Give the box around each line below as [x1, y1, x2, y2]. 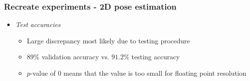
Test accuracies [15, 19, 61, 29]
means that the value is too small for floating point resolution [63, 68, 247, 78]
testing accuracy [131, 52, 180, 62]
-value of [30, 68, 56, 78]
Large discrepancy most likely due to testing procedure [27, 35, 190, 45]
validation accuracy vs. [41, 52, 109, 62]
